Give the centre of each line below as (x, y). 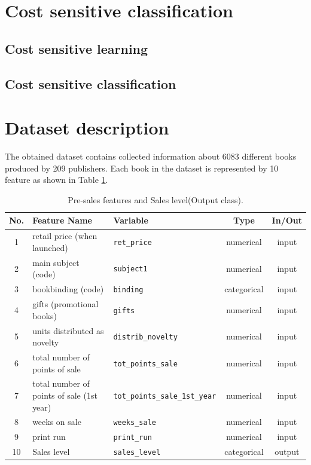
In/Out (287, 220)
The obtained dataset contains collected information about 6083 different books (151, 156)
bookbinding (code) (68, 289)
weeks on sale (57, 422)
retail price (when (65, 236)
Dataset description (87, 128)
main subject (56, 262)
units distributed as (68, 330)
